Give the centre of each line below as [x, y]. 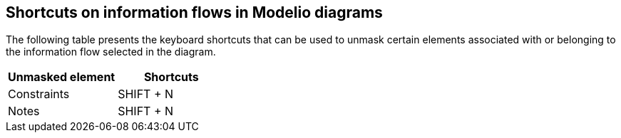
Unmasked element [62, 77]
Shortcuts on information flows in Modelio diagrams [194, 12]
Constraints [39, 94]
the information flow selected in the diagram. [111, 52]
